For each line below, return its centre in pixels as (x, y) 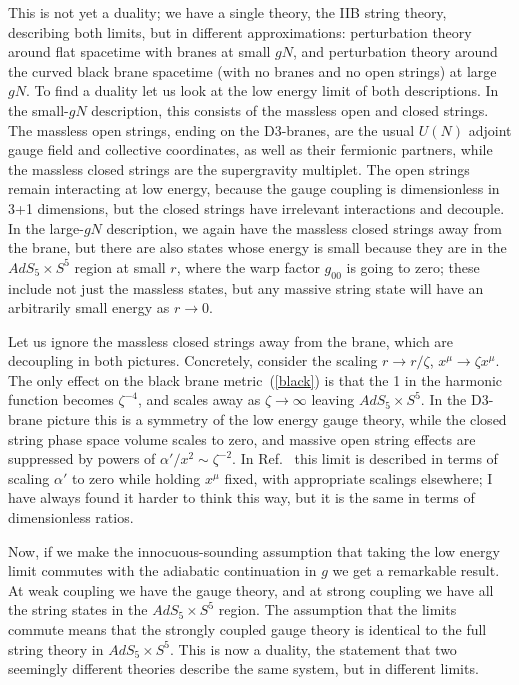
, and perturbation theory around (395, 51)
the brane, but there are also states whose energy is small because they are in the (257, 247)
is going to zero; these (413, 266)
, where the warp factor (248, 266)
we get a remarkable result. (416, 570)
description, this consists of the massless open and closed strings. (290, 109)
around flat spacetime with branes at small (139, 51)
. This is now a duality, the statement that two (313, 648)
